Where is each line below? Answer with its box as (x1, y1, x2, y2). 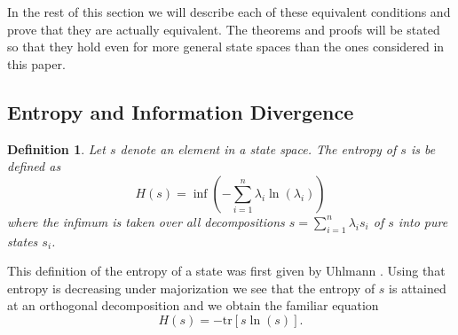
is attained (389, 278, 446, 297)
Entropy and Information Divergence (7, 97, 354, 125)
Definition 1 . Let (7, 139, 106, 158)
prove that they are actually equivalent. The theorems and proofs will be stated (7, 19, 440, 38)
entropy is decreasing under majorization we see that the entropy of (7, 278, 375, 297)
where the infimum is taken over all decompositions (7, 212, 285, 230)
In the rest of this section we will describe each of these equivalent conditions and (7, 3, 451, 20)
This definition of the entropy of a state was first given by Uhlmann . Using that (7, 261, 446, 280)
